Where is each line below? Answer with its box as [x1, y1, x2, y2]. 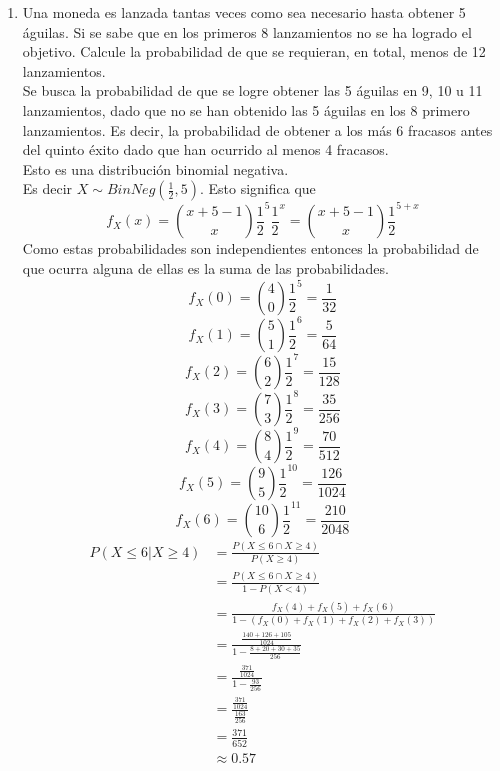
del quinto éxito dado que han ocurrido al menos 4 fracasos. [22, 139, 389, 160]
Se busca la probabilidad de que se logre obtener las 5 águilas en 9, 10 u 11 [22, 80, 483, 101]
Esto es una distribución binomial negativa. [22, 158, 289, 179]
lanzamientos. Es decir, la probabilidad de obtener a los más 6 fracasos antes [22, 119, 493, 140]
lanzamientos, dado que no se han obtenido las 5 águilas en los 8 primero [22, 99, 470, 120]
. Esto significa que [199, 178, 316, 199]
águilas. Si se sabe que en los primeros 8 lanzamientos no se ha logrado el [22, 21, 472, 42]
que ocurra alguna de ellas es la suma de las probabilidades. [22, 257, 389, 278]
